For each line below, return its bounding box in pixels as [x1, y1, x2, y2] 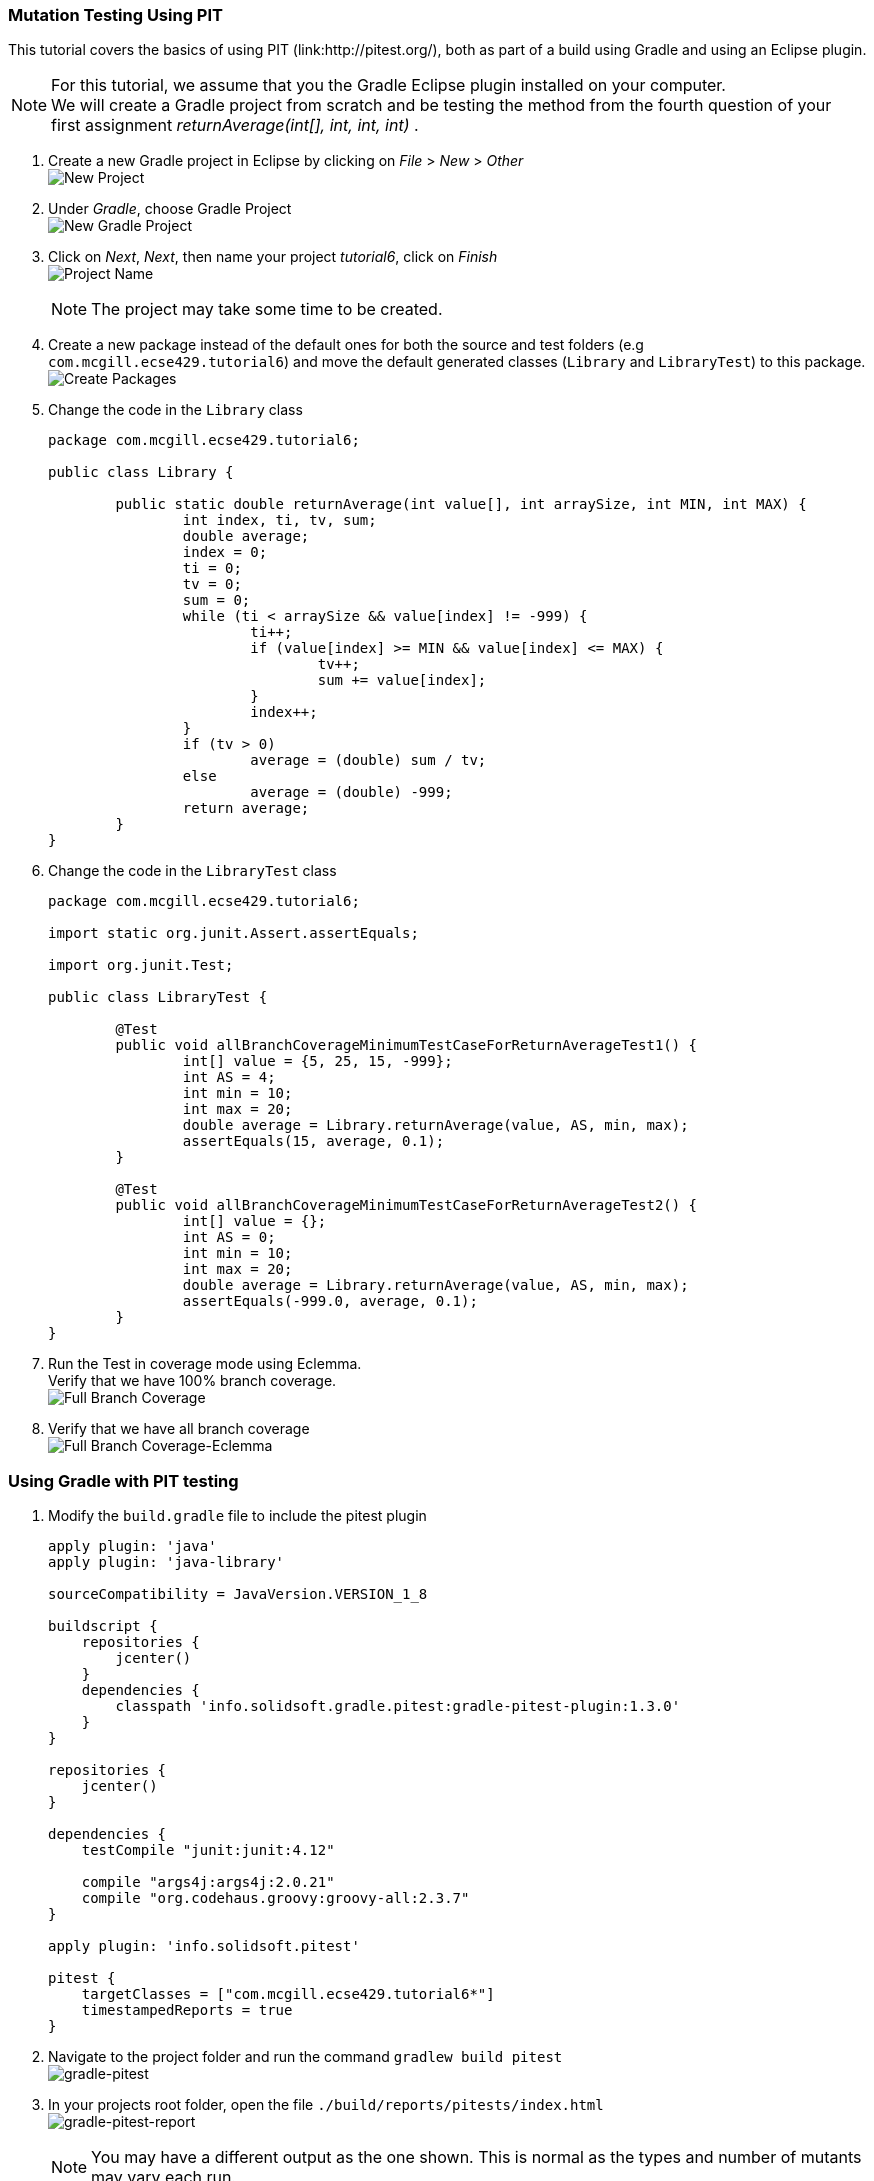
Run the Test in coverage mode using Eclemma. [48, 1355, 362, 1373]
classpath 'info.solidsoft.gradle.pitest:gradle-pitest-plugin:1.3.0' [115, 1698, 681, 1715]
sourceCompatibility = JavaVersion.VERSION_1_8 [48, 1586, 428, 1603]
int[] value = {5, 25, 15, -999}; [182, 1053, 453, 1070]
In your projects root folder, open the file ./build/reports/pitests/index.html [48, 2096, 604, 2114]
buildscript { [48, 1618, 158, 1635]
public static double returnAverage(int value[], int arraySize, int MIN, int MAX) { [115, 496, 807, 513]
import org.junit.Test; [48, 957, 234, 974]
